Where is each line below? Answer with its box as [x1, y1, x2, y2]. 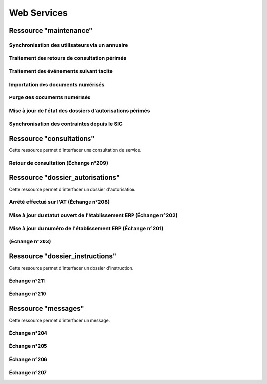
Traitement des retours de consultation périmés [9, 54, 127, 61]
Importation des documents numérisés [9, 81, 105, 88]
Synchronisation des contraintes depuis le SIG [9, 120, 123, 127]
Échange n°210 [9, 290, 46, 297]
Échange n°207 [9, 369, 47, 376]
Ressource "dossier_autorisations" [9, 173, 120, 182]
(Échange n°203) [9, 238, 51, 245]
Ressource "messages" [9, 304, 84, 313]
